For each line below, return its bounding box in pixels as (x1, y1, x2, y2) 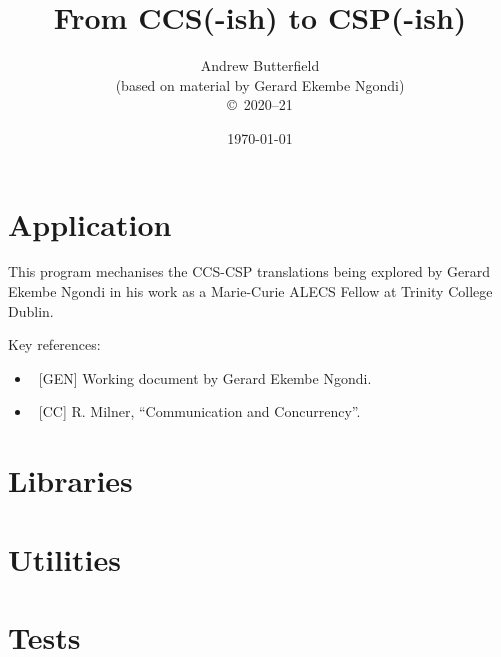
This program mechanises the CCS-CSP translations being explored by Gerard (8, 261, 490, 282)
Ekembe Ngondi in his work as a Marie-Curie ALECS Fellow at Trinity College (8, 281, 493, 302)
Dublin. (8, 300, 54, 321)
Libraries (8, 460, 133, 501)
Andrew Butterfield (200, 55, 320, 76)
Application (8, 203, 172, 244)
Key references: (8, 334, 101, 355)
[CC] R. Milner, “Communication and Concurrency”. (38, 401, 361, 422)
